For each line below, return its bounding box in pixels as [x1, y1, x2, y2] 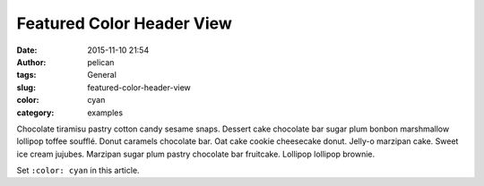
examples [87, 107, 124, 118]
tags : [16, 70, 37, 80]
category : [16, 107, 55, 118]
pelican [87, 56, 115, 67]
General [87, 70, 117, 80]
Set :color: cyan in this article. [16, 165, 140, 176]
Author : [16, 56, 47, 67]
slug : [16, 81, 36, 93]
